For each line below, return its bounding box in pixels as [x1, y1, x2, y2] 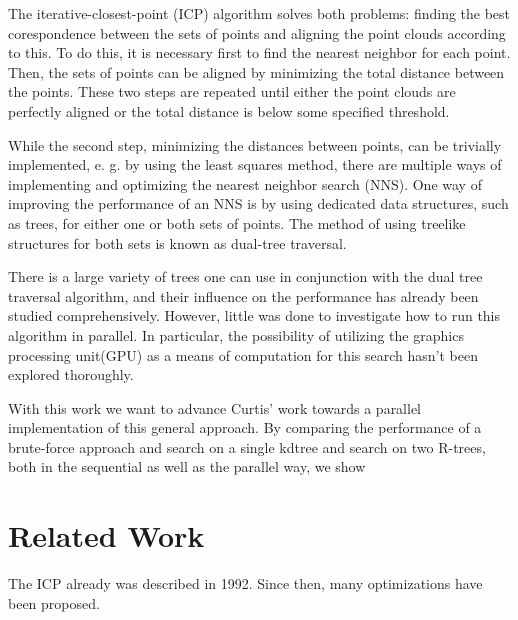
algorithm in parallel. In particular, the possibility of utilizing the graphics [8, 324, 464, 345]
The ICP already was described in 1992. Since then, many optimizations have [8, 573, 483, 594]
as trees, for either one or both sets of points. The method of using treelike [8, 212, 466, 233]
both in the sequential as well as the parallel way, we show [8, 456, 366, 477]
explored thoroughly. [8, 364, 134, 385]
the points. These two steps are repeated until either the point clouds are [8, 81, 456, 102]
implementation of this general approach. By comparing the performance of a [8, 417, 482, 438]
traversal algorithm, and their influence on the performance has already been [8, 285, 479, 306]
